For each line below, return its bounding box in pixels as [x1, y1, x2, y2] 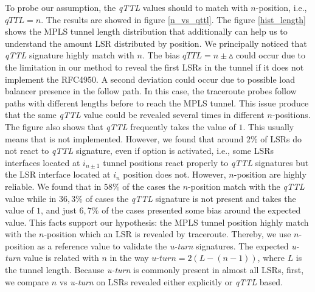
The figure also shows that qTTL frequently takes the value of [5, 120, 236, 133]
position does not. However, [123, 168, 226, 181]
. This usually [243, 120, 294, 133]
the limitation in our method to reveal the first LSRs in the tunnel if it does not [5, 60, 304, 73]
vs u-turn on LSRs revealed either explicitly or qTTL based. [59, 275, 283, 288]
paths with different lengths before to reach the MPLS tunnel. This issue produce [5, 96, 309, 109]
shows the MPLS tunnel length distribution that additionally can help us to [5, 25, 288, 38]
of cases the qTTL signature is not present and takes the [85, 192, 296, 204]
